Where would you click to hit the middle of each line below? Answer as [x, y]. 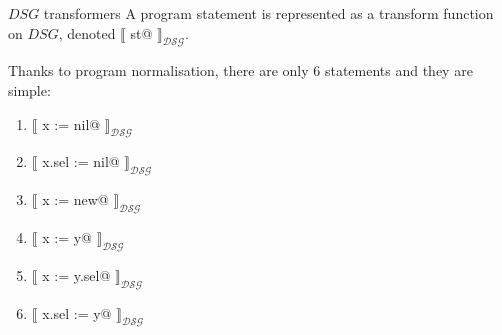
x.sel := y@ [77, 312]
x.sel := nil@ [81, 161]
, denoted [87, 32]
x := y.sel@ [76, 274]
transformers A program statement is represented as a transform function [268, 13]
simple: [29, 89]
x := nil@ [71, 123]
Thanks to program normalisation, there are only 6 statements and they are [240, 70]
